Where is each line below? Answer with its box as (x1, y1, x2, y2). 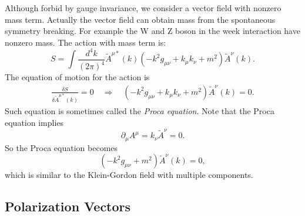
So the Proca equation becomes (5, 141, 118, 153)
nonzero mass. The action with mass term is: (5, 36, 166, 48)
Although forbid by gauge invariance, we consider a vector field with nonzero (5, 2, 281, 13)
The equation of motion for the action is (5, 71, 150, 83)
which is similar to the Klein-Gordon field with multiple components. (5, 169, 253, 181)
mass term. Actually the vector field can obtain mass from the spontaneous (5, 13, 276, 25)
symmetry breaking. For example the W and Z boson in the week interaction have (5, 25, 300, 37)
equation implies (5, 116, 64, 128)
